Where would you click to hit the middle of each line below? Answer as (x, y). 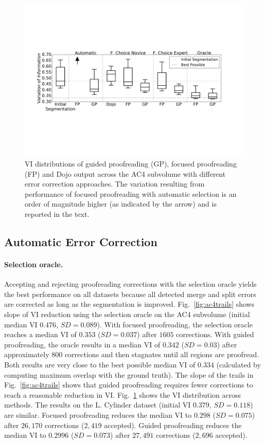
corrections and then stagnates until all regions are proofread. (162, 354)
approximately (27, 354)
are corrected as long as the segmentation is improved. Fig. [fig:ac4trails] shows (129, 304)
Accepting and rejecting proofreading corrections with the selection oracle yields (130, 284)
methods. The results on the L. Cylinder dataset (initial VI (98, 405)
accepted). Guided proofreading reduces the (173, 425)
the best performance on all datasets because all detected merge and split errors (130, 294)
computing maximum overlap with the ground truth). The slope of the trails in (129, 374)
